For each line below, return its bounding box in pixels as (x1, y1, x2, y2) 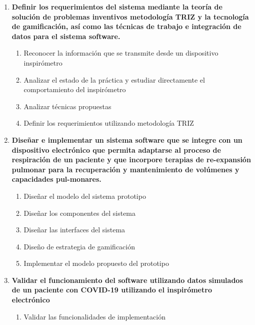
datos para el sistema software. (11, 31, 120, 41)
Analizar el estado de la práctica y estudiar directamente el (23, 74, 205, 85)
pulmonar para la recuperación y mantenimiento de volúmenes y (11, 164, 239, 174)
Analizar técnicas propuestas (23, 101, 111, 111)
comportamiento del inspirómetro (23, 84, 126, 95)
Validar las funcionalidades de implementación (23, 311, 165, 321)
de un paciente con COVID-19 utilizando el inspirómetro (11, 284, 212, 295)
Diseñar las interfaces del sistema (23, 224, 125, 235)
